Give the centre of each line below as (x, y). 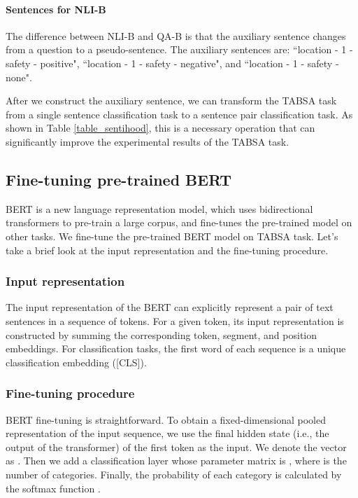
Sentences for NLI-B (56, 9)
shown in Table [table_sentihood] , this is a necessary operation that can (160, 128)
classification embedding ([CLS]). (76, 362)
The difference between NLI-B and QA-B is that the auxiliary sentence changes (176, 35)
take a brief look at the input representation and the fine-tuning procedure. (167, 250)
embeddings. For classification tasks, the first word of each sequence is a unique (176, 348)
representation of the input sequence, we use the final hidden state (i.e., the (167, 433)
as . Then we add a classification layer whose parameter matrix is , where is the (176, 461)
